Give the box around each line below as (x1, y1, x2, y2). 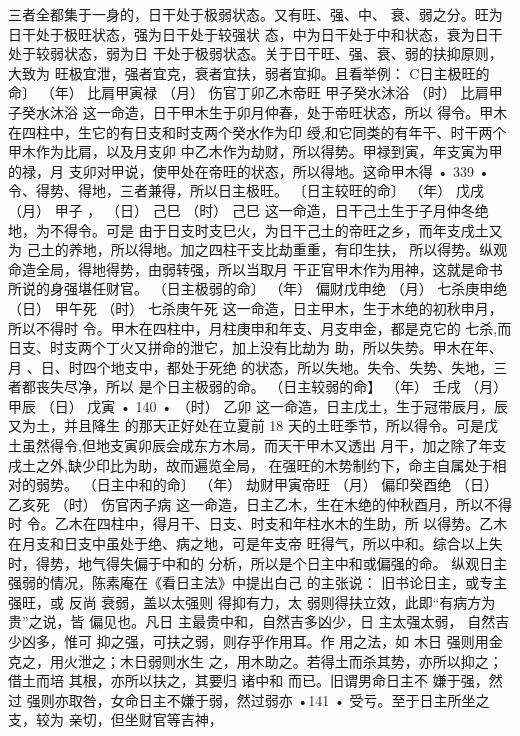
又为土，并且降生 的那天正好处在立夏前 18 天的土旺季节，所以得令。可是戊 (8, 415, 498, 436)
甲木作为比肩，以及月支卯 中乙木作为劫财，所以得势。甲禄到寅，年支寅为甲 (8, 141, 503, 162)
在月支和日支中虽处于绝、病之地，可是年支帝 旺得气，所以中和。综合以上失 (8, 533, 503, 554)
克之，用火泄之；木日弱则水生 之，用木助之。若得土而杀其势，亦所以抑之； (8, 650, 503, 671)
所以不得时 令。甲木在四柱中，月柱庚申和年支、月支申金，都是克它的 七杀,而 (8, 317, 512, 338)
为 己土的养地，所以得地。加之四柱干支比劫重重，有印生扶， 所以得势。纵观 (8, 239, 508, 260)
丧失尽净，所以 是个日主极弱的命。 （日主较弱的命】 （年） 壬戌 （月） (35, 376, 508, 397)
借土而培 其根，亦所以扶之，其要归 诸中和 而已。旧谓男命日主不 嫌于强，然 (8, 670, 503, 691)
